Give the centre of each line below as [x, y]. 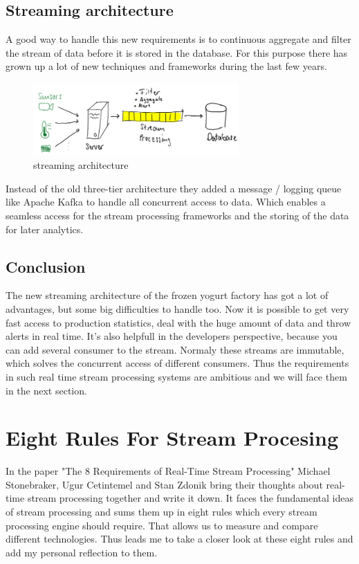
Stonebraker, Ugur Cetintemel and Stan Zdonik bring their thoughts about [164, 484]
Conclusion [46, 266]
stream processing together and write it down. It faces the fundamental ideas [190, 498]
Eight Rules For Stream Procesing [172, 438]
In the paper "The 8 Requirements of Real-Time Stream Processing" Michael [168, 471]
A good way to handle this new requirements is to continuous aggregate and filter [178, 39]
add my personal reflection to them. [82, 552]
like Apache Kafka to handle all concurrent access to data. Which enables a [166, 202]
